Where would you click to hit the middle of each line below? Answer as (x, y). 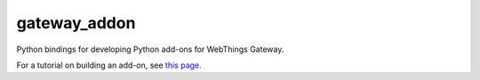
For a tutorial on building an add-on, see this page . (109, 65)
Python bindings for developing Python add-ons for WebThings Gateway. (150, 49)
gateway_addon (76, 23)
